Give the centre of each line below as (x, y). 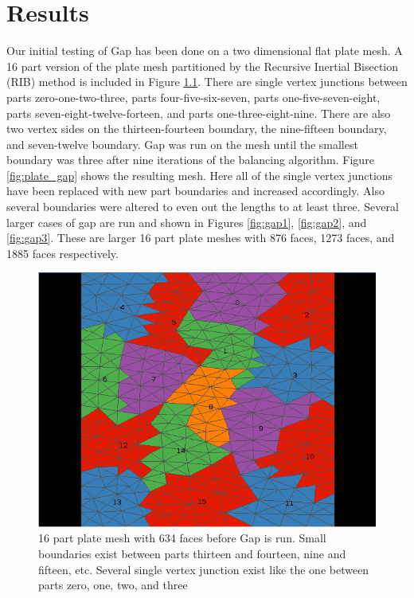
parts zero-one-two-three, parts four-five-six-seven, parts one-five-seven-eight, (193, 97)
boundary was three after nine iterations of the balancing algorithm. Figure (190, 160)
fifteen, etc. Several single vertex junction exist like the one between (204, 569)
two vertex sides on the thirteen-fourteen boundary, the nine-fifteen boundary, (197, 129)
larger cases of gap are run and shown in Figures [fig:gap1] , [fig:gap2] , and (187, 222)
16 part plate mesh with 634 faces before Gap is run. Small (182, 538)
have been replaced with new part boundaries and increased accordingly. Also (195, 191)
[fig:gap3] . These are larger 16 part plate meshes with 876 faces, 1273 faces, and (201, 238)
